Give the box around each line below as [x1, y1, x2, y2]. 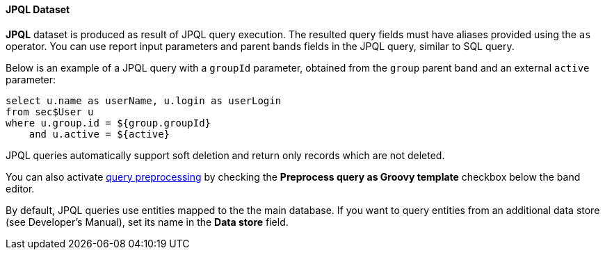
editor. [6, 182, 35, 195]
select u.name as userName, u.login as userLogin [6, 94, 282, 106]
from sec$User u [6, 106, 94, 117]
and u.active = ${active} [29, 128, 170, 140]
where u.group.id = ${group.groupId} [6, 117, 211, 129]
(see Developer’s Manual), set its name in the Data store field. [6, 215, 289, 228]
